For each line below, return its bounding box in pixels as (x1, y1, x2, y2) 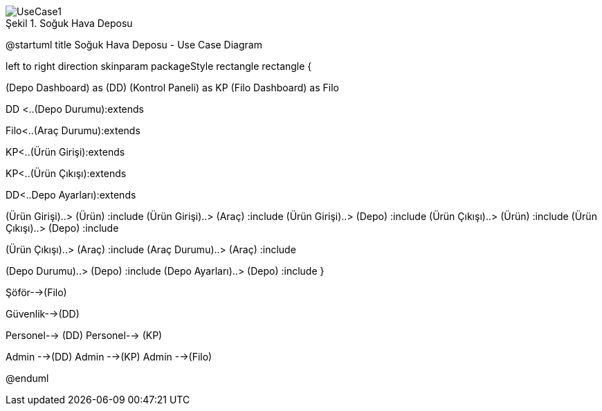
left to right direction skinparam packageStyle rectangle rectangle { (6, 60, 312, 72)
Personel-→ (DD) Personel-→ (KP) (6, 329, 163, 341)
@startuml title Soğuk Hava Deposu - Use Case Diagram (6, 39, 262, 51)
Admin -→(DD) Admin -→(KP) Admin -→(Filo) (6, 351, 212, 363)
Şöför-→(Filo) (6, 286, 67, 298)
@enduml (6, 372, 49, 384)
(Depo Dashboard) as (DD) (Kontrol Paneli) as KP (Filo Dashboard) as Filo (6, 82, 339, 93)
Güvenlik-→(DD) (6, 308, 80, 320)
